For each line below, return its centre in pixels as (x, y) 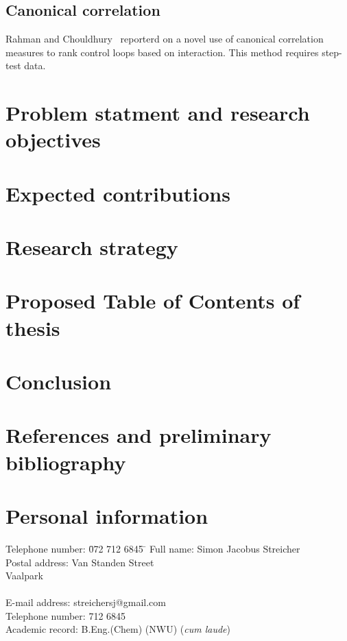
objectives (53, 140)
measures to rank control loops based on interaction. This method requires (162, 52)
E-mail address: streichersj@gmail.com (86, 602)
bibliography (66, 462)
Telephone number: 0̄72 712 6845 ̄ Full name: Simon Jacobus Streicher (153, 548)
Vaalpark (24, 576)
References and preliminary (139, 435)
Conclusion (59, 382)
